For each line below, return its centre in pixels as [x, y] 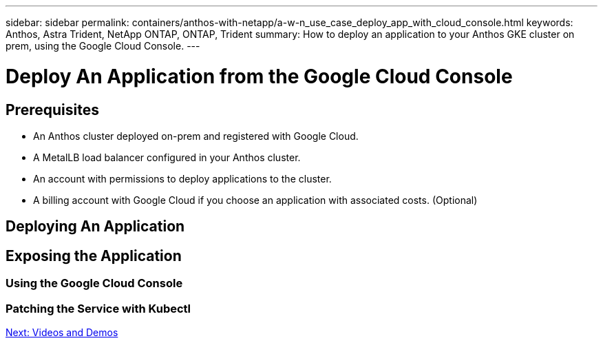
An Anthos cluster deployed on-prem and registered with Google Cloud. [196, 136]
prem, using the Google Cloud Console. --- [103, 46]
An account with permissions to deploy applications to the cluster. [182, 178]
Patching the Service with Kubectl [98, 308]
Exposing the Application [94, 256]
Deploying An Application [95, 227]
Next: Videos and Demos [62, 332]
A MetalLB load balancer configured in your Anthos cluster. [167, 157]
